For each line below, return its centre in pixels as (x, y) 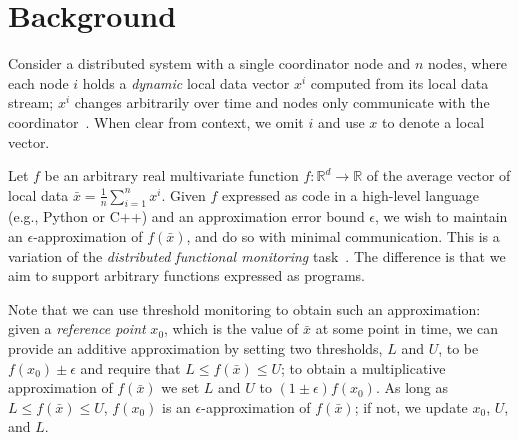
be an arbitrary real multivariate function (171, 175)
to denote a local (433, 121)
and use (341, 121)
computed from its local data (399, 82)
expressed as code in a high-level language (350, 194)
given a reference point (77, 328)
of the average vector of (438, 175)
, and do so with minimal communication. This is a (343, 236)
